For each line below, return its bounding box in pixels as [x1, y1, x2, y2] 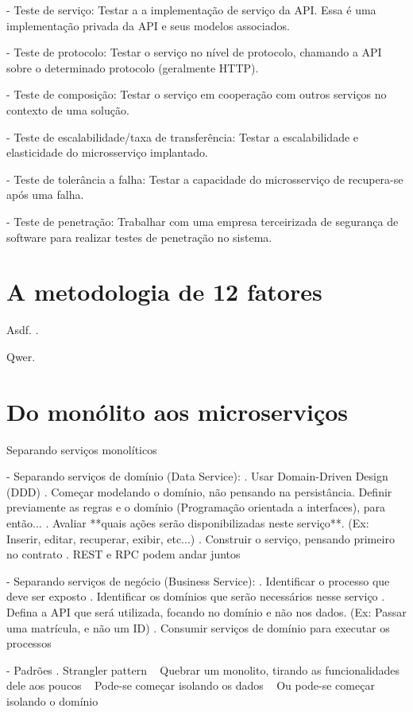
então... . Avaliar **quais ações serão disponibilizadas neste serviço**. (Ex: [6, 514, 369, 531]
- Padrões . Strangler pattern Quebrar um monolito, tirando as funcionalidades [6, 661, 400, 678]
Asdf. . [6, 321, 39, 338]
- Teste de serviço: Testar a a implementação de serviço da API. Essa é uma [6, 2, 376, 18]
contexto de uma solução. [6, 101, 129, 118]
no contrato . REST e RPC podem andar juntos [6, 546, 241, 562]
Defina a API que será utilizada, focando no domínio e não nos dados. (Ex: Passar [6, 603, 407, 620]
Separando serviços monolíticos [6, 441, 157, 457]
